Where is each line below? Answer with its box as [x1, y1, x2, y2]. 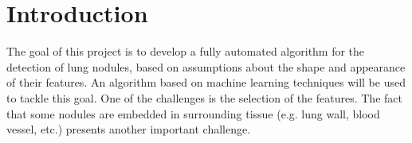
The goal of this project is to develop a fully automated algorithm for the [6, 43, 365, 60]
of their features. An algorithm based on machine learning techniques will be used [6, 74, 406, 91]
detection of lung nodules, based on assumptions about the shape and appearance [6, 58, 406, 75]
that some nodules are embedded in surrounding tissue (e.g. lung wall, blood [6, 105, 380, 122]
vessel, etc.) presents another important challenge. [6, 121, 251, 137]
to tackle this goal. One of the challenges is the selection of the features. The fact [6, 89, 402, 106]
